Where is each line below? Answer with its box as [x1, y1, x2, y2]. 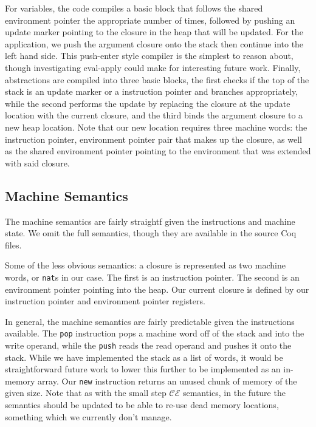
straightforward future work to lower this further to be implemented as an [5, 363, 281, 375]
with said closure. [5, 156, 70, 169]
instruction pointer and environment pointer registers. [5, 295, 205, 307]
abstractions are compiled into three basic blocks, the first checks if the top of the [5, 73, 309, 86]
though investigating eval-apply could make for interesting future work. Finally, [5, 61, 301, 73]
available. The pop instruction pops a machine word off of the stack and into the [5, 327, 304, 340]
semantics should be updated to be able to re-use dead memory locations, [5, 398, 279, 411]
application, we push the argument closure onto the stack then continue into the [5, 37, 304, 50]
